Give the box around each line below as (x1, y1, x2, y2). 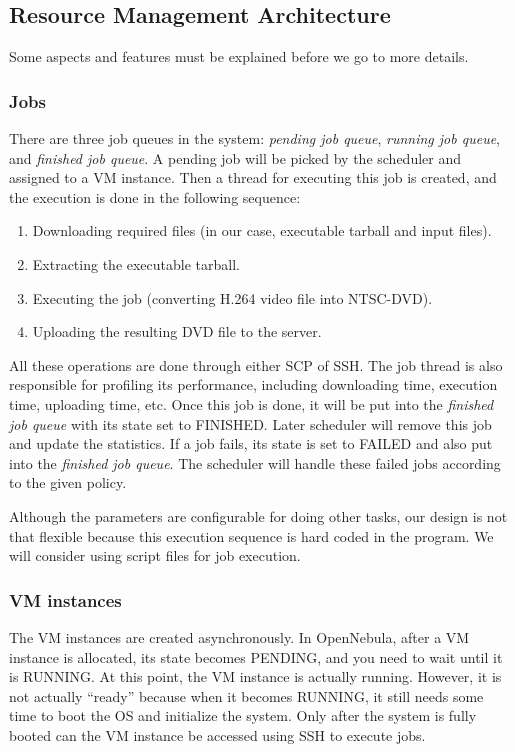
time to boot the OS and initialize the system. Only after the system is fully (9, 705, 477, 726)
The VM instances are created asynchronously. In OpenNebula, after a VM (9, 626, 470, 647)
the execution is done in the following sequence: (9, 186, 301, 207)
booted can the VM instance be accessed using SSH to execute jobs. (9, 724, 426, 745)
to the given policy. (9, 472, 127, 493)
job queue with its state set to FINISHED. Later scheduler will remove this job (9, 413, 492, 434)
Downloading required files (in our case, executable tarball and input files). (32, 220, 492, 241)
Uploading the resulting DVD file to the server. (32, 321, 322, 342)
